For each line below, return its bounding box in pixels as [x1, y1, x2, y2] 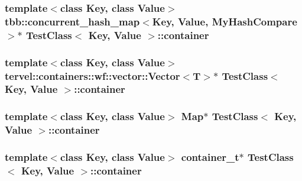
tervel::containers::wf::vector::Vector [5, 68, 180, 83]
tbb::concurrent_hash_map [5, 14, 140, 28]
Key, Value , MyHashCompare [152, 14, 297, 28]
